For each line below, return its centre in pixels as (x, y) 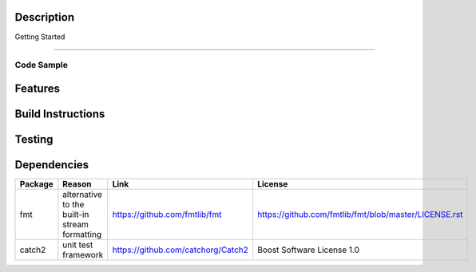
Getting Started (40, 37)
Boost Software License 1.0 (308, 250)
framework (83, 255)
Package (36, 184)
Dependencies (52, 165)
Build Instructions (60, 114)
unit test (78, 245)
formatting (82, 235)
